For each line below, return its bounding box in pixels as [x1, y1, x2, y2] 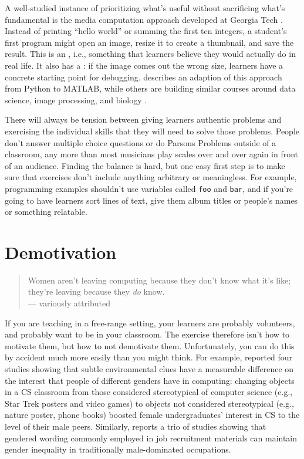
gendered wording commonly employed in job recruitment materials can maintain [5, 431, 298, 444]
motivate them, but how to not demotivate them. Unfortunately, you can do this [5, 339, 295, 352]
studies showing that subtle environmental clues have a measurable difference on [5, 363, 294, 375]
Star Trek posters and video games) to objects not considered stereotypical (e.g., [5, 397, 294, 409]
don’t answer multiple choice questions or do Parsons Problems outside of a [5, 136, 276, 148]
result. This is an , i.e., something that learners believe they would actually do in [5, 48, 296, 60]
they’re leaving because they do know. [28, 285, 165, 298]
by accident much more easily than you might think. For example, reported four [5, 351, 293, 363]
